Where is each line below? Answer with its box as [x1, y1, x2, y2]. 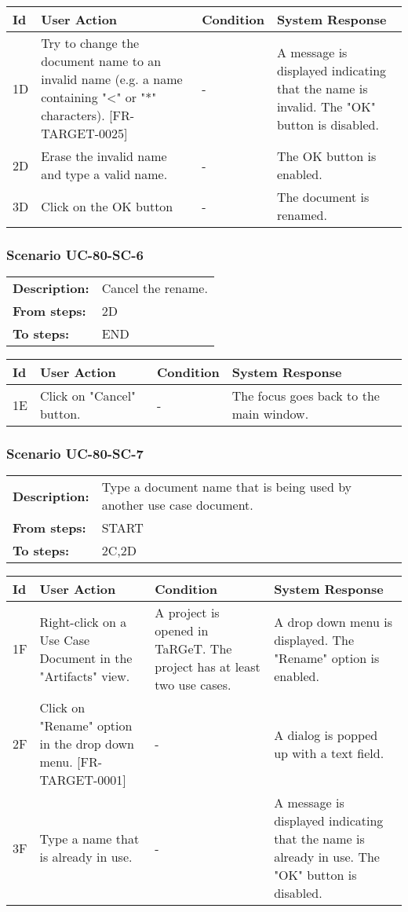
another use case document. [101, 496, 253, 515]
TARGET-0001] [39, 771, 126, 789]
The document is [276, 188, 370, 206]
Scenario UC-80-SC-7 [6, 444, 144, 463]
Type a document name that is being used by [101, 478, 352, 496]
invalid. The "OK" [276, 97, 376, 115]
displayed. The [274, 630, 355, 649]
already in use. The [274, 848, 380, 866]
